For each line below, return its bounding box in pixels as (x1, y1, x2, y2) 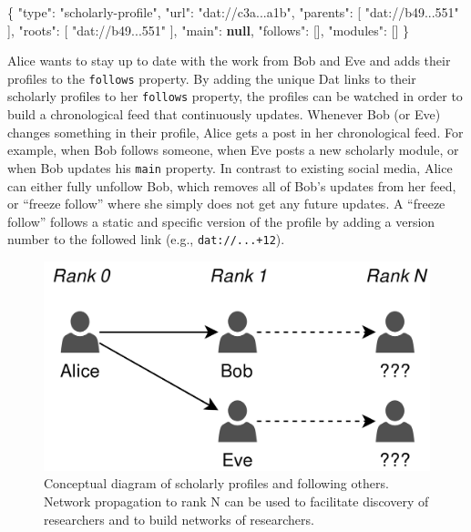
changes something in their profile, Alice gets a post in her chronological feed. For (7, 122, 464, 141)
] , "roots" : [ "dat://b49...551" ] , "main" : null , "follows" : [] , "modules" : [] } (7, 20, 410, 39)
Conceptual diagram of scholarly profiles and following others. (44, 474, 389, 493)
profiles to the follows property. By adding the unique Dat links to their (7, 68, 416, 87)
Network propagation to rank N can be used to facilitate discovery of (44, 491, 429, 510)
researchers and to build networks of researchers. (44, 509, 314, 528)
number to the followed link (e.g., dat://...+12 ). (7, 230, 285, 249)
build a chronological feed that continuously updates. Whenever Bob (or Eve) (7, 105, 441, 124)
